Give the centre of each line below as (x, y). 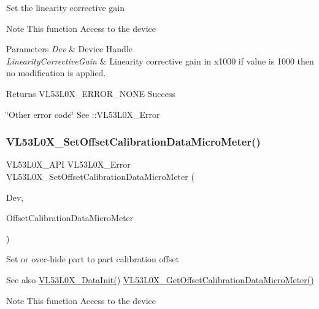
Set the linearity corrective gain (66, 7)
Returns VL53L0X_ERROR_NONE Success (91, 93)
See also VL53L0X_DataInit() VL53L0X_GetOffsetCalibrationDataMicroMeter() (160, 279)
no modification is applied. (56, 73)
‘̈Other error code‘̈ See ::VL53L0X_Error (83, 114)
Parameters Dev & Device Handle (69, 49)
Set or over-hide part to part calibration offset (93, 259)
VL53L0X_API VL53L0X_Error (68, 164)
